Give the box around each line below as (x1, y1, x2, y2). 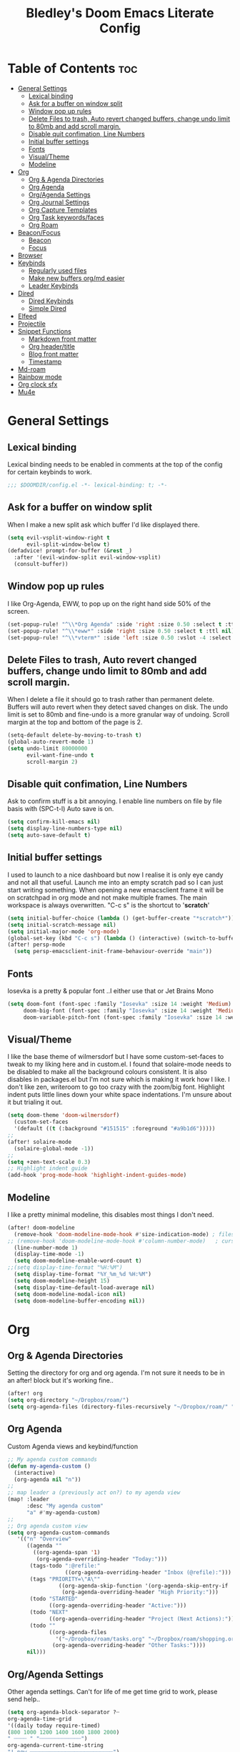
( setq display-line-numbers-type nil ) (7, 825, 123, 832)
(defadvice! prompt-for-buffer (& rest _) (7, 547, 133, 554)
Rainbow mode (17, 372, 62, 381)
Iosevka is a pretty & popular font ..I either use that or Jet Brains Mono (7, 986, 214, 995)
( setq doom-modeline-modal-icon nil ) (14, 1290, 126, 1298)
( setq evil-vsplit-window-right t (7, 534, 111, 541)
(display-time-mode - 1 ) (14, 1250, 84, 1258)
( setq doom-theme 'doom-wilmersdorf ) (7, 1112, 120, 1119)
